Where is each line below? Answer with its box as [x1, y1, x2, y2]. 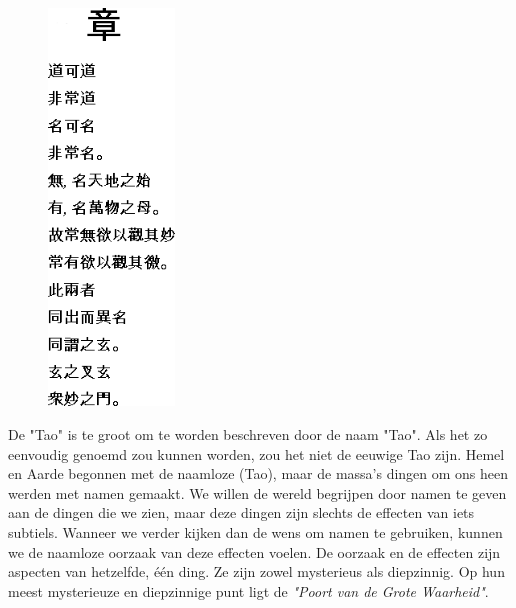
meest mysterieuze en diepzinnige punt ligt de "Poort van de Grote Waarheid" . [8, 580, 489, 601]
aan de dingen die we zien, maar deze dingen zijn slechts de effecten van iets [8, 502, 475, 523]
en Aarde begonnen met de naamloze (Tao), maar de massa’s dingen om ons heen [8, 463, 509, 484]
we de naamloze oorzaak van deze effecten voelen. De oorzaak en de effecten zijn [8, 541, 501, 562]
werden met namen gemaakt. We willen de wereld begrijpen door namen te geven [8, 482, 507, 503]
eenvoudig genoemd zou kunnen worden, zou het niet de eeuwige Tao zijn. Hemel [8, 443, 505, 464]
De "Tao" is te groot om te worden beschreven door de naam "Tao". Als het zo [8, 424, 488, 445]
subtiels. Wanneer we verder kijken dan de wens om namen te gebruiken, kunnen [8, 522, 503, 543]
